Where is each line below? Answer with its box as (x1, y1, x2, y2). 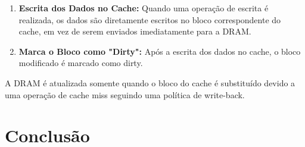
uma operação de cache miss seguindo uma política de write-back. (5, 88, 245, 101)
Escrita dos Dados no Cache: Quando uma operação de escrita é (18, 2, 269, 14)
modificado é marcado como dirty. (18, 57, 143, 69)
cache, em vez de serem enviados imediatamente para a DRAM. (18, 25, 251, 37)
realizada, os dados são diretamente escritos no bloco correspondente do (18, 13, 281, 26)
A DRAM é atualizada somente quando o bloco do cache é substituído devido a (5, 76, 295, 89)
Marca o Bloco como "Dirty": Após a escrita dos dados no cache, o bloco (18, 45, 301, 57)
